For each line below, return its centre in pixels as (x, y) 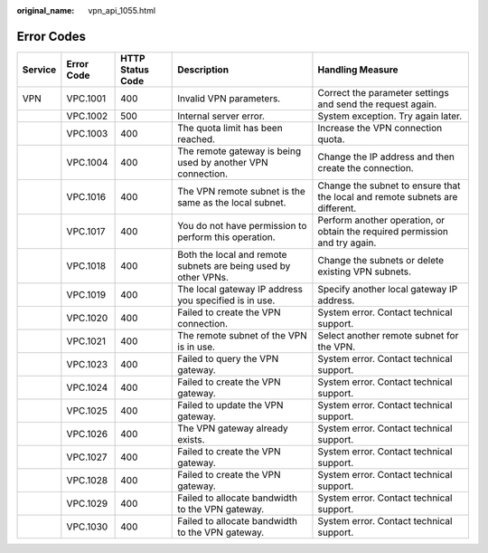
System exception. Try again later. (390, 116)
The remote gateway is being (239, 151)
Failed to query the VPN (228, 358)
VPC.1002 (87, 116)
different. (337, 208)
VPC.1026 (87, 434)
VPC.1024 (87, 387)
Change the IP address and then (386, 157)
